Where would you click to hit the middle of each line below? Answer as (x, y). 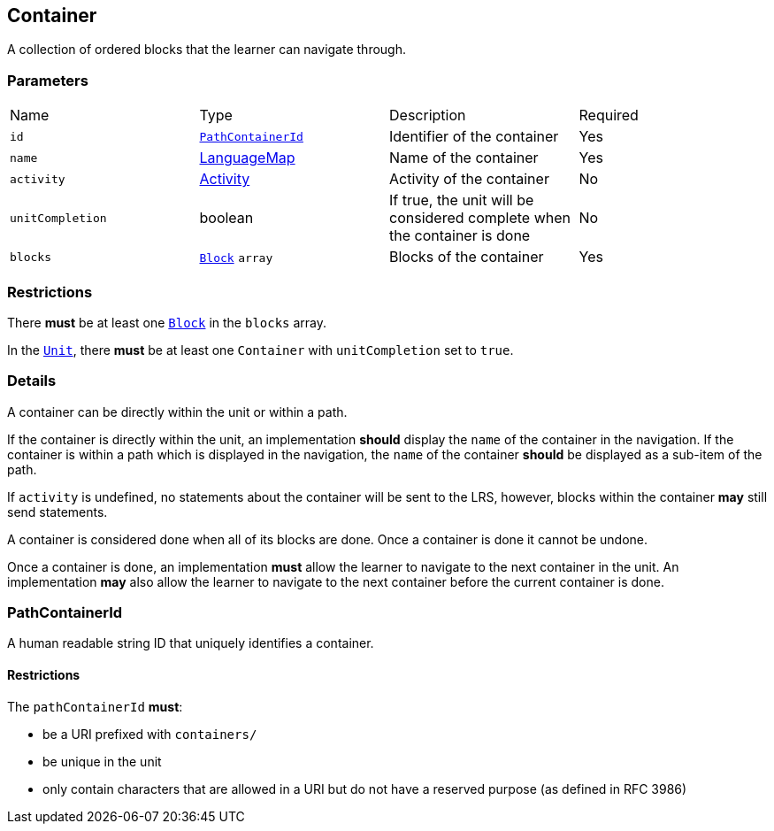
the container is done (460, 236)
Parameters (48, 80)
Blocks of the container (467, 257)
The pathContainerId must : (95, 706)
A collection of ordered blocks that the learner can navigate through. (207, 50)
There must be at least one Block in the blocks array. (167, 322)
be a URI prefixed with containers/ (150, 734)
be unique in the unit (102, 761)
